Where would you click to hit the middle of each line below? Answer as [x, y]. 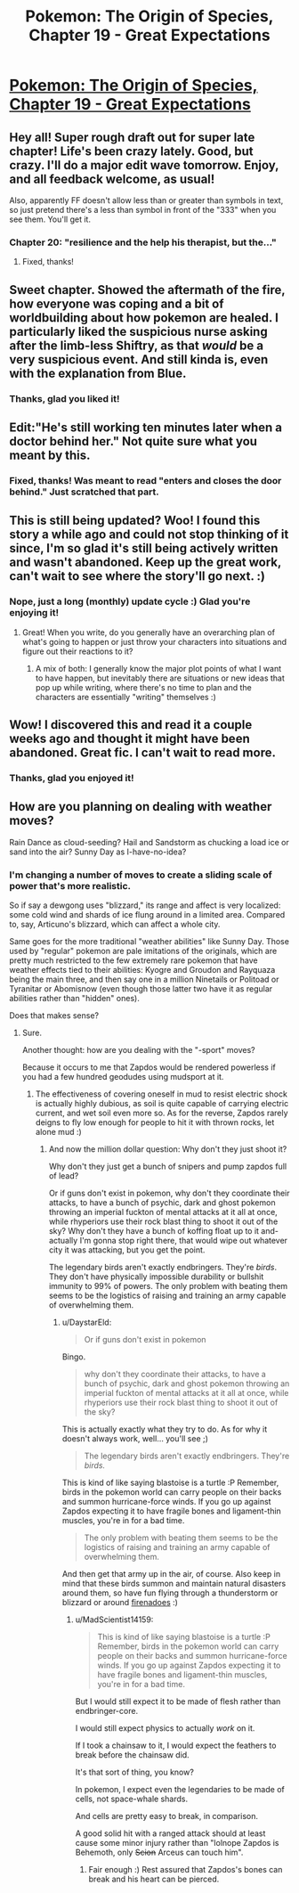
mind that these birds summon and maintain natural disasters [174, 1584]
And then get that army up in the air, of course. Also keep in [171, 1574]
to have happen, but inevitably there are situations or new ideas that [160, 678]
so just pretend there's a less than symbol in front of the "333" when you [143, 210]
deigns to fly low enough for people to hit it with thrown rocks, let [155, 1122]
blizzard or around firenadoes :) [120, 1603]
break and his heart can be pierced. [154, 1879]
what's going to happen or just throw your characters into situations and [154, 641]
